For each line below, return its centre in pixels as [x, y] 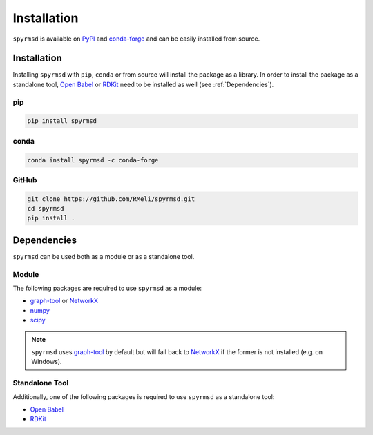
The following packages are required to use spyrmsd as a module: [107, 288]
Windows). [47, 362]
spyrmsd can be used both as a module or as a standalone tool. [104, 256]
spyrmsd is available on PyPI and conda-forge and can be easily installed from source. [136, 39]
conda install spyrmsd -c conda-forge [93, 160]
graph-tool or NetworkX [64, 301]
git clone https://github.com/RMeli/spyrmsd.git [111, 199]
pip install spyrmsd [62, 121]
